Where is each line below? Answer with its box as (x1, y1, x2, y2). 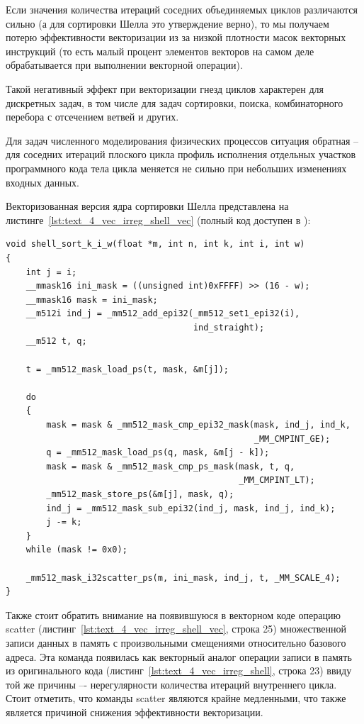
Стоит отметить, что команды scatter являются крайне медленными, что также (6, 691, 346, 706)
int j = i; (25, 267, 77, 277)
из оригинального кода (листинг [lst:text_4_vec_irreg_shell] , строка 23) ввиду (6, 663, 352, 678)
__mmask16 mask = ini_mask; (25, 294, 158, 305)
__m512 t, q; (25, 336, 87, 347)
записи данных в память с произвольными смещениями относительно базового (6, 635, 346, 650)
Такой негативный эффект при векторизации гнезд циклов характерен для (6, 81, 324, 96)
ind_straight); (193, 322, 265, 333)
